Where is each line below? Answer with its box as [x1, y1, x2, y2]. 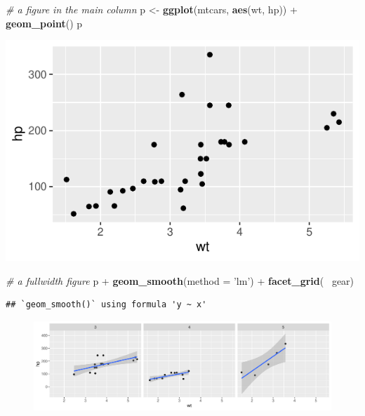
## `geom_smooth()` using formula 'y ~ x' [6, 300, 207, 310]
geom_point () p [6, 15, 83, 30]
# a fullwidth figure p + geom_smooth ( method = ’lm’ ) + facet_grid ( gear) [6, 273, 354, 288]
